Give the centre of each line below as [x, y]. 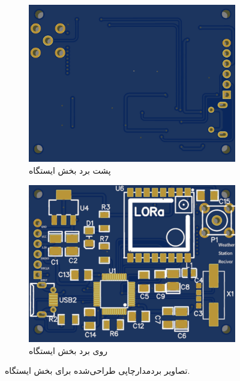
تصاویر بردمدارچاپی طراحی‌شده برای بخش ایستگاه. [97, 371]
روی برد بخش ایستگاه [68, 350]
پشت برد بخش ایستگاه [70, 170]
